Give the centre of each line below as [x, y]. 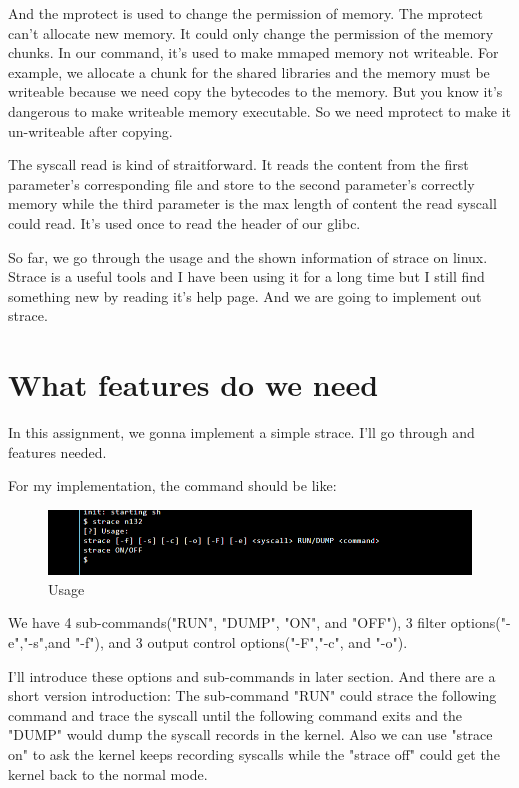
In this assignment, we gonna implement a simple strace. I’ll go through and [241, 432]
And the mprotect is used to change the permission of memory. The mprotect [245, 13]
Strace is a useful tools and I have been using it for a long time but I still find [246, 276]
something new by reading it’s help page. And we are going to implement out [245, 295]
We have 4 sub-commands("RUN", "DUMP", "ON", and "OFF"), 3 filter [227, 622]
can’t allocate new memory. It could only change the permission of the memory [251, 32]
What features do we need [193, 384]
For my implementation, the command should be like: [172, 485]
